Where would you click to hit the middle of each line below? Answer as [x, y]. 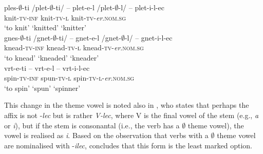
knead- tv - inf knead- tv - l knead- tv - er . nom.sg [74, 47]
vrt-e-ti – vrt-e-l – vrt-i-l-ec [47, 68]
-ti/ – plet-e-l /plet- [84, 7]
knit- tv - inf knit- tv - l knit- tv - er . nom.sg [65, 17]
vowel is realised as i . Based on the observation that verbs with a [106, 135]
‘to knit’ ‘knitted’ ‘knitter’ [45, 27]
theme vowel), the [216, 125]
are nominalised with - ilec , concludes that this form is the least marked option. [128, 145]
